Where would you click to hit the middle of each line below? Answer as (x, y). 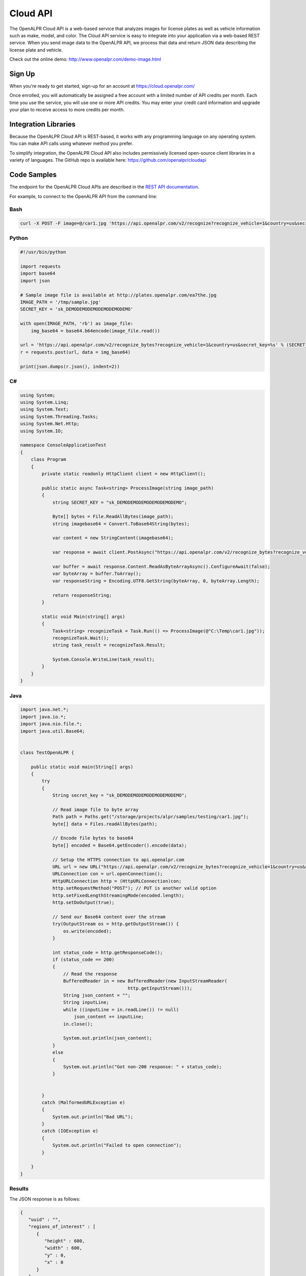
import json (35, 280)
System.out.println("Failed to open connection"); (117, 1145)
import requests (41, 266)
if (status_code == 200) (83, 960)
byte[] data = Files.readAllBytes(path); (105, 824)
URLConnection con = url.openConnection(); (108, 874)
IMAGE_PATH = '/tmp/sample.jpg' (61, 302)
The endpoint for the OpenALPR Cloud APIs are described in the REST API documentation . (105, 187)
